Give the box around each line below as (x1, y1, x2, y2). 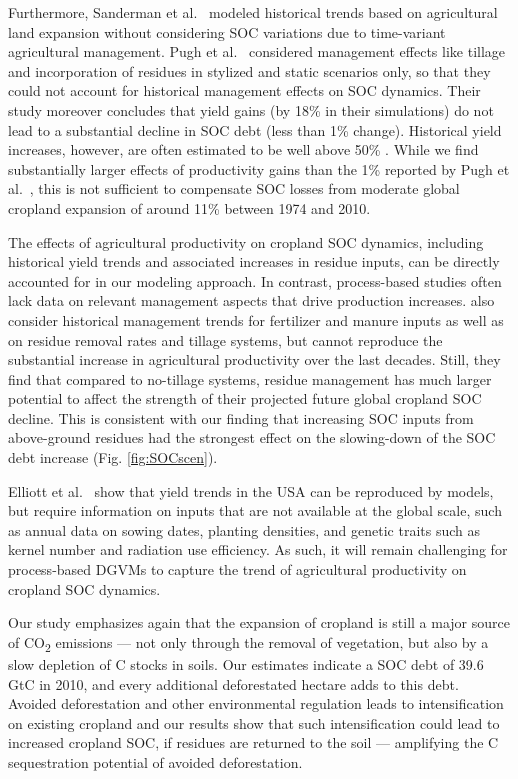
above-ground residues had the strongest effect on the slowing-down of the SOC (8, 427, 496, 448)
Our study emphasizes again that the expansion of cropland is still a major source (8, 612, 510, 633)
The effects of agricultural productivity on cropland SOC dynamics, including (8, 231, 484, 252)
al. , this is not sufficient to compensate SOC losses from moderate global (8, 178, 460, 199)
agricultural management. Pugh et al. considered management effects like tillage (8, 41, 506, 62)
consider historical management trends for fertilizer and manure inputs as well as (8, 309, 504, 330)
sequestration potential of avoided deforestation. (8, 751, 303, 772)
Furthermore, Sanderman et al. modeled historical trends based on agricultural (8, 2, 498, 22)
